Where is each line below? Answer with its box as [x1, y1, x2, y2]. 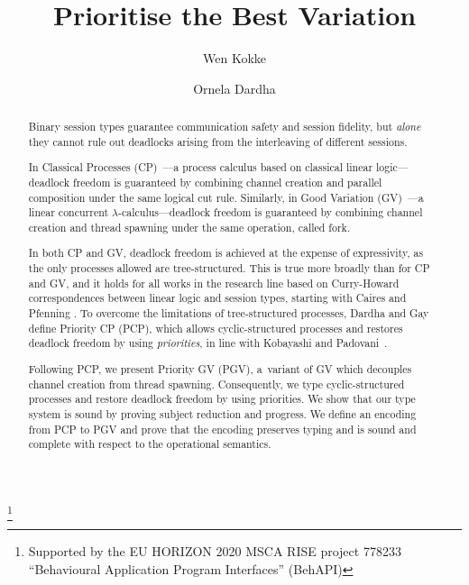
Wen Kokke [203, 49, 266, 68]
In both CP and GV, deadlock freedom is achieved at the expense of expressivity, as [28, 245, 424, 261]
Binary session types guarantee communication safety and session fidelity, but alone [28, 119, 421, 134]
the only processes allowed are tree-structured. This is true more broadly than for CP [28, 261, 430, 276]
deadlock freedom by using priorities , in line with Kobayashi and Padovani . [28, 335, 388, 351]
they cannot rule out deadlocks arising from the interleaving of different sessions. [28, 133, 408, 149]
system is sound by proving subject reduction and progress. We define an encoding [28, 406, 417, 421]
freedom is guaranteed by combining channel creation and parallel [73, 174, 382, 189]
